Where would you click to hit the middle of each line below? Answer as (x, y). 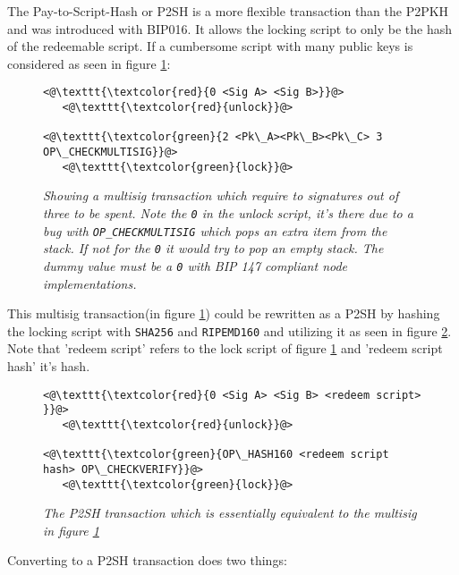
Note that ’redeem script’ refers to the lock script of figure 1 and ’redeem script (225, 348)
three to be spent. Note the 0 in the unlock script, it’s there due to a (228, 212)
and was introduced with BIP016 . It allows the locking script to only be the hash (230, 28)
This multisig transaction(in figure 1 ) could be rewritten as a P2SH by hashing (224, 313)
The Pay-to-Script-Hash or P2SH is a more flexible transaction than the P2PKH (228, 11)
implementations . (90, 283)
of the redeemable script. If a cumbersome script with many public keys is (210, 46)
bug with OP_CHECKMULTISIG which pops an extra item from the (215, 230)
